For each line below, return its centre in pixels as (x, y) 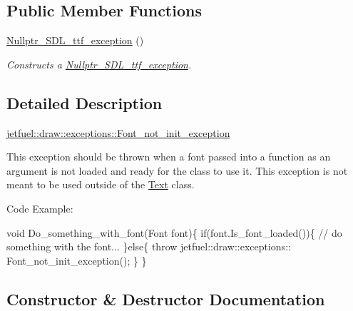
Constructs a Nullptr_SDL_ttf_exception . (99, 64)
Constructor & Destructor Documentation (166, 299)
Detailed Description (85, 102)
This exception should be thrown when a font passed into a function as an (169, 157)
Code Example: (40, 208)
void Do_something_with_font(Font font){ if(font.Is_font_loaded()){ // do (174, 232)
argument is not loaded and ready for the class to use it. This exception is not (177, 170)
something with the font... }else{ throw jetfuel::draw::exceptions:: (149, 246)
